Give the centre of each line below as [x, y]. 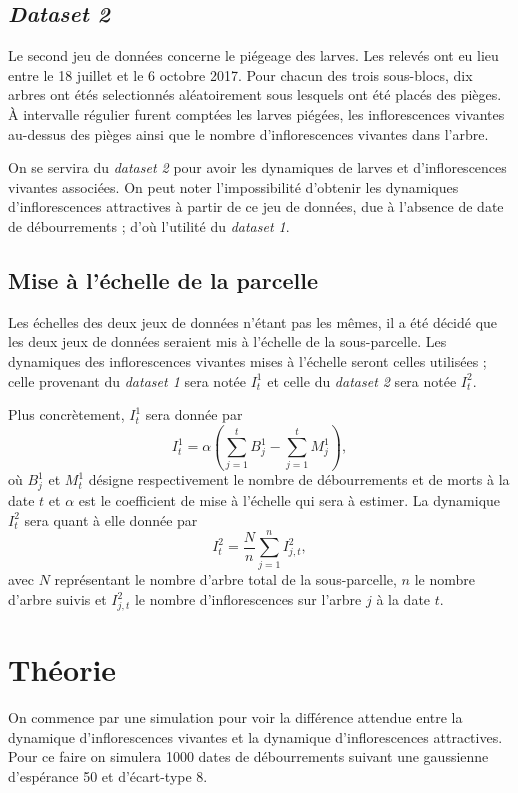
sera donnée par [194, 414]
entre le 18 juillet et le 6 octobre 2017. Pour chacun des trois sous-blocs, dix [240, 74]
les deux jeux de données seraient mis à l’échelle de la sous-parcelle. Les [227, 341]
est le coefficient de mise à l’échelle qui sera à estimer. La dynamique [289, 500]
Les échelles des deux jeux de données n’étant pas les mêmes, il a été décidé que [253, 321]
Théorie [62, 669]
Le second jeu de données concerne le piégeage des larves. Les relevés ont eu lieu [253, 55]
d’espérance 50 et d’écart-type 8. [108, 775]
